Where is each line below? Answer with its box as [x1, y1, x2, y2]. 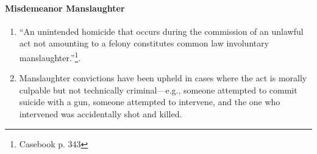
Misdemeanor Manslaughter [5, 1, 125, 14]
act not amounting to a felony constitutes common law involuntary [19, 37, 269, 50]
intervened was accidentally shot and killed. [19, 108, 182, 120]
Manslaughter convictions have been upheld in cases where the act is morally [19, 71, 307, 84]
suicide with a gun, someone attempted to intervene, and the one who [19, 95, 280, 108]
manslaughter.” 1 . [19, 49, 81, 64]
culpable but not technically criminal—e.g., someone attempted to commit [19, 83, 297, 96]
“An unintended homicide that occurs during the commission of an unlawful [19, 24, 304, 37]
